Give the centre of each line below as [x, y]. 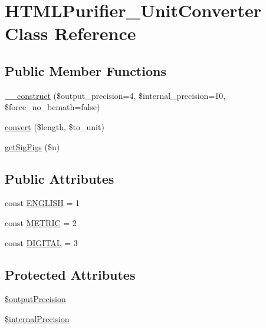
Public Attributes [60, 178]
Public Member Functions [86, 70]
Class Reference [70, 33]
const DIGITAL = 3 [41, 242]
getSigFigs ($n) [32, 146]
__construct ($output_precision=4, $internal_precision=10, [115, 95]
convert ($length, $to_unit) [55, 126]
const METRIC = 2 [41, 222]
